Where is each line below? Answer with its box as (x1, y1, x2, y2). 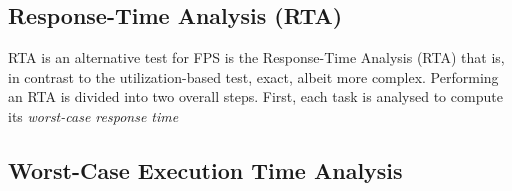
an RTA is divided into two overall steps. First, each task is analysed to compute (8, 86, 503, 107)
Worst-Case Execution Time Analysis (8, 154, 403, 185)
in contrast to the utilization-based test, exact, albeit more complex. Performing (8, 66, 499, 87)
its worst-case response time (8, 105, 179, 126)
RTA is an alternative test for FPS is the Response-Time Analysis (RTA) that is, (8, 47, 505, 68)
